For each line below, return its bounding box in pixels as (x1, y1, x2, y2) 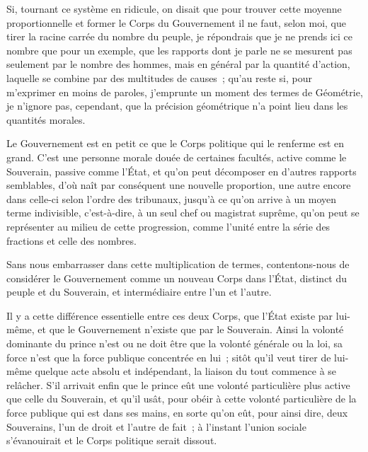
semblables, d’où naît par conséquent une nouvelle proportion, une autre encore (6, 178, 351, 192)
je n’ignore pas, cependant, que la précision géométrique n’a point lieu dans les (6, 98, 348, 113)
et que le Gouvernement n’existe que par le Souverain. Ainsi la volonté (38, 322, 344, 337)
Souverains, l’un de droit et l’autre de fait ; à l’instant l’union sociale (6, 419, 306, 434)
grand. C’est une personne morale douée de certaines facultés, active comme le (6, 149, 347, 164)
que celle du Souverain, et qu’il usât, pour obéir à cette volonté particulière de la (6, 391, 357, 406)
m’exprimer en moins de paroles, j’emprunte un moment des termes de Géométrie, (6, 84, 363, 99)
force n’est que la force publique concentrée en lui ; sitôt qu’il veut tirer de (6, 349, 331, 364)
